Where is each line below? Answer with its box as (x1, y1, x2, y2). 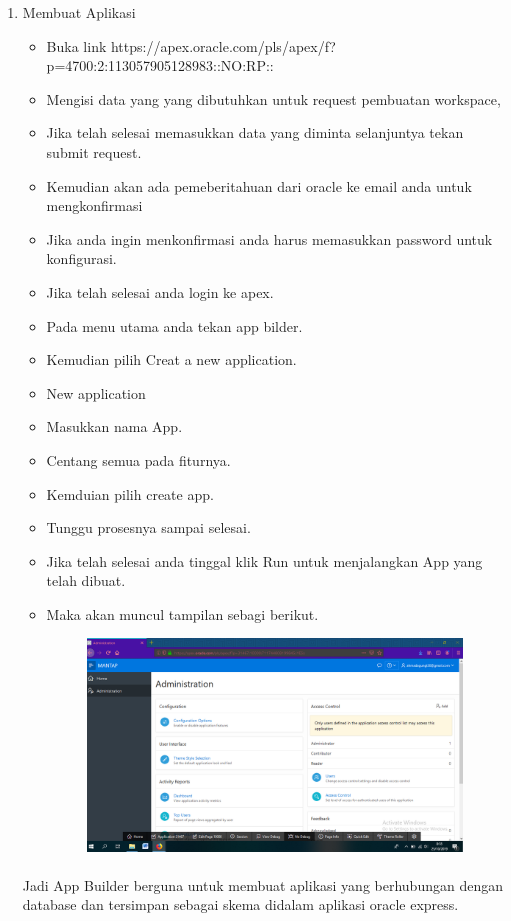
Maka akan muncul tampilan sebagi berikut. (46, 603, 319, 624)
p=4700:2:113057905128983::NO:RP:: (46, 55, 274, 76)
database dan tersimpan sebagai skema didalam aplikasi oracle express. (22, 894, 459, 915)
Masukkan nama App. (46, 416, 183, 437)
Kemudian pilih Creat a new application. (46, 349, 297, 370)
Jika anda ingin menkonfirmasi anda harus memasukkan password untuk (46, 228, 493, 249)
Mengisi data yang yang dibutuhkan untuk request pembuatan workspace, (46, 88, 501, 109)
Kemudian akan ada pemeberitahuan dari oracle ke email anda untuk (46, 175, 472, 196)
